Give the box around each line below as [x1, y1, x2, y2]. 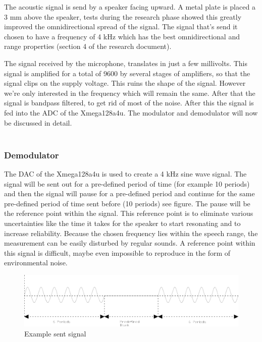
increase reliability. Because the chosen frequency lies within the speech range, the [4, 227, 258, 238]
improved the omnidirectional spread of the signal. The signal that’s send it [4, 21, 238, 32]
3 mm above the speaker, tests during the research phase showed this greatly [4, 11, 242, 22]
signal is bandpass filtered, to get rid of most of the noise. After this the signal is [4, 97, 254, 108]
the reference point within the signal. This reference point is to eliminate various [4, 208, 253, 218]
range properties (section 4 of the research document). [4, 41, 172, 51]
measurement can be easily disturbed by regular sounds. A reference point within [4, 238, 255, 248]
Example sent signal [24, 328, 86, 338]
